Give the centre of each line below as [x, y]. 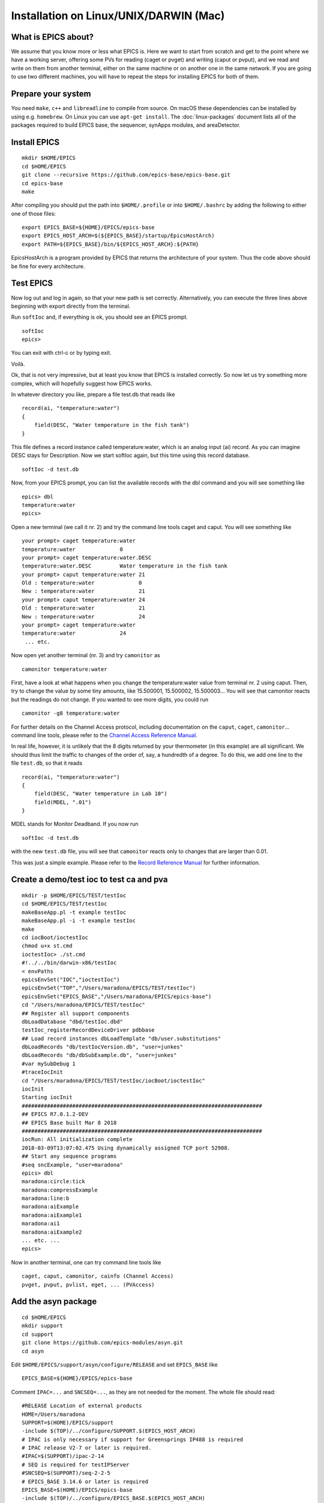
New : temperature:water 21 [83, 591]
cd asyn [33, 1351]
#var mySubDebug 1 [49, 1064]
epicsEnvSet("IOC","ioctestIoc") [71, 979]
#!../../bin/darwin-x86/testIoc [69, 963]
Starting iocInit [47, 1097]
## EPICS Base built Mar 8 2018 [69, 1122]
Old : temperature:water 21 [83, 608]
